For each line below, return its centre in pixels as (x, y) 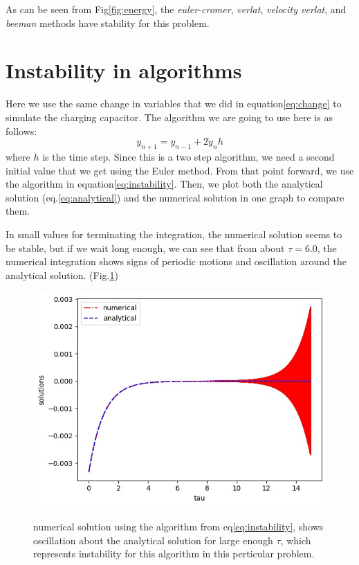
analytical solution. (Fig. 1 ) (62, 275)
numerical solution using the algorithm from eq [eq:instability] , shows (178, 526)
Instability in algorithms (124, 70)
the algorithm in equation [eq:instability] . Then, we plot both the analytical (164, 184)
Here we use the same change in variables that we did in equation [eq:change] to (174, 104)
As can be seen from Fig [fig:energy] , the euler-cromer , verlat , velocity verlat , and (176, 9)
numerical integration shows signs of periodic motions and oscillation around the (176, 261)
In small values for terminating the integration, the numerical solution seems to (174, 234)
